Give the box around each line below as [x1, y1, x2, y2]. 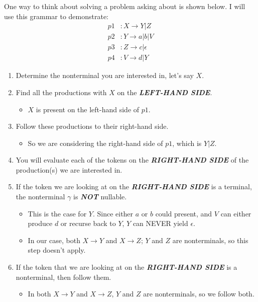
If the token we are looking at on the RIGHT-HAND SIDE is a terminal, [16, 181, 252, 192]
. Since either [92, 208, 134, 218]
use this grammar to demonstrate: [4, 11, 108, 21]
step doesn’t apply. [28, 245, 86, 255]
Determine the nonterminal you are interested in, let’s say [16, 70, 194, 81]
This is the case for [28, 208, 87, 218]
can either [220, 208, 251, 218]
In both [28, 288, 51, 299]
